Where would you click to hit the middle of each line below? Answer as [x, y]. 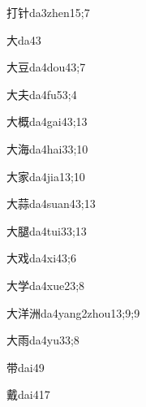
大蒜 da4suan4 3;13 [51, 203]
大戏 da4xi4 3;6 [41, 258]
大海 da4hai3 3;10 [47, 148]
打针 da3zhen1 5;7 [48, 12]
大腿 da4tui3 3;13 [47, 230]
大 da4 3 [24, 39]
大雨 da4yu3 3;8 [43, 340]
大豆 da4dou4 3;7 [46, 67]
